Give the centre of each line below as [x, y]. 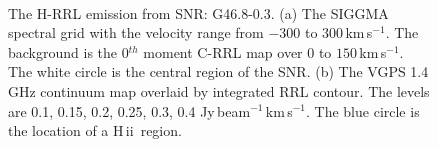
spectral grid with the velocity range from [136, 32]
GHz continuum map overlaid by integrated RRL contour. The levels [219, 90]
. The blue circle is [363, 110]
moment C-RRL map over [223, 51]
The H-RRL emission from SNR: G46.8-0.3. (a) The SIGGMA [198, 12]
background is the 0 [68, 51]
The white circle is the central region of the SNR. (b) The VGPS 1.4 [218, 71]
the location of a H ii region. [95, 130]
